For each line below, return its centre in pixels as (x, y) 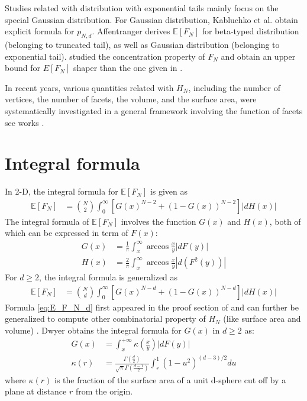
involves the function (159, 221)
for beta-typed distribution (251, 31)
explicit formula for (40, 31)
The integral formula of (47, 221)
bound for (22, 68)
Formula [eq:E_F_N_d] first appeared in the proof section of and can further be (152, 307)
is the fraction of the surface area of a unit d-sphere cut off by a (170, 379)
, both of (285, 221)
